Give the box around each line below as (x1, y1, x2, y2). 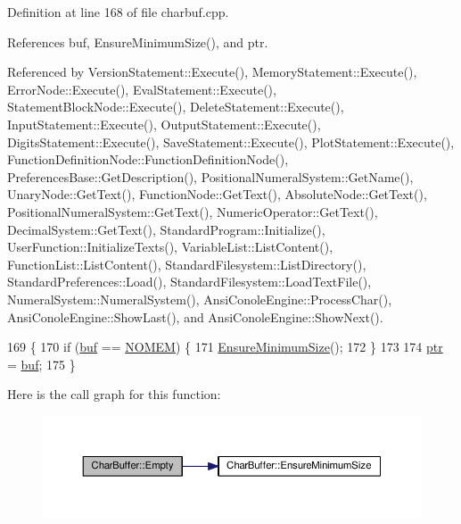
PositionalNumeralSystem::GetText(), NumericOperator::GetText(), (7, 202, 378, 220)
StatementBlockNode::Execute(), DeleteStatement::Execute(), (7, 97, 344, 116)
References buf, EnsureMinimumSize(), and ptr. (7, 32, 268, 51)
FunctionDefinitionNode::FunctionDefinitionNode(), (7, 150, 289, 169)
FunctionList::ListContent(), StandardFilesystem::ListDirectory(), (7, 254, 366, 273)
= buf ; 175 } (7, 354, 76, 373)
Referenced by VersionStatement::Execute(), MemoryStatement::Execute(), (7, 62, 417, 81)
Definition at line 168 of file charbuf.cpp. (7, 3, 229, 21)
